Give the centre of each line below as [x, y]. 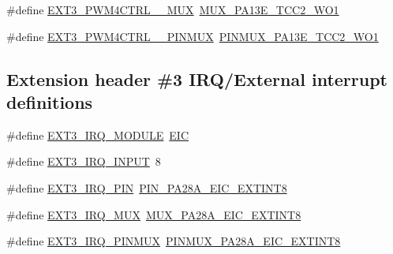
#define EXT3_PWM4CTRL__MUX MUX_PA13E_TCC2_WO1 [173, 9]
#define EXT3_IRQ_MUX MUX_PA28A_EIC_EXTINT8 [154, 214]
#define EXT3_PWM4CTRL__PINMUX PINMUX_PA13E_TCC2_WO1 [193, 36]
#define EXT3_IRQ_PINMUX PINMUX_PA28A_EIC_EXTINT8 [174, 241]
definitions [50, 101]
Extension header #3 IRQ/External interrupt [197, 78]
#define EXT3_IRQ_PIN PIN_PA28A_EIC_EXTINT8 [147, 187]
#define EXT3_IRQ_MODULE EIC [98, 134]
